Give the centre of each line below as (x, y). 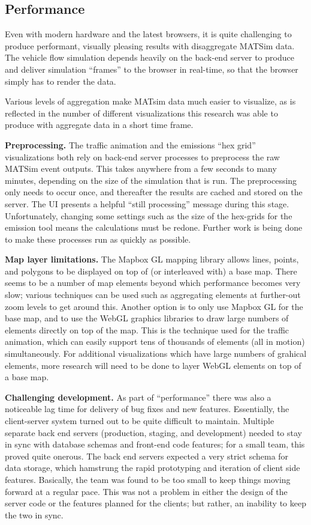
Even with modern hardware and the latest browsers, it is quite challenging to (148, 34)
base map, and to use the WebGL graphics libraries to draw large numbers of (147, 318)
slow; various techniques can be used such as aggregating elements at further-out (153, 295)
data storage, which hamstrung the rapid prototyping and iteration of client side (153, 468)
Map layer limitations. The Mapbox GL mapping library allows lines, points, (152, 259)
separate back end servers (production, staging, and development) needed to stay (153, 432)
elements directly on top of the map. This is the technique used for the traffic (147, 329)
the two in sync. (34, 514)
